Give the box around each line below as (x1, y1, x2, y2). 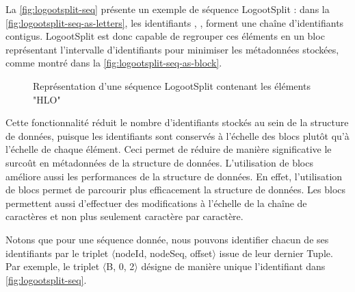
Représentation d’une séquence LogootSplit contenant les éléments (33, 78, 311, 93)
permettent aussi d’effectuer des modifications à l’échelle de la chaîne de (5, 195, 307, 210)
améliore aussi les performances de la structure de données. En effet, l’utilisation (5, 169, 343, 183)
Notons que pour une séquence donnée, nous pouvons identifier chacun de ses (5, 232, 329, 246)
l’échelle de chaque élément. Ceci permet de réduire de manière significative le (5, 142, 332, 156)
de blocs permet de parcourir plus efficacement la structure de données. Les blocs (5, 182, 346, 197)
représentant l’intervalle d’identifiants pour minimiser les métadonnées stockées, (5, 42, 339, 56)
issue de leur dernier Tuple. (219, 245, 333, 260)
